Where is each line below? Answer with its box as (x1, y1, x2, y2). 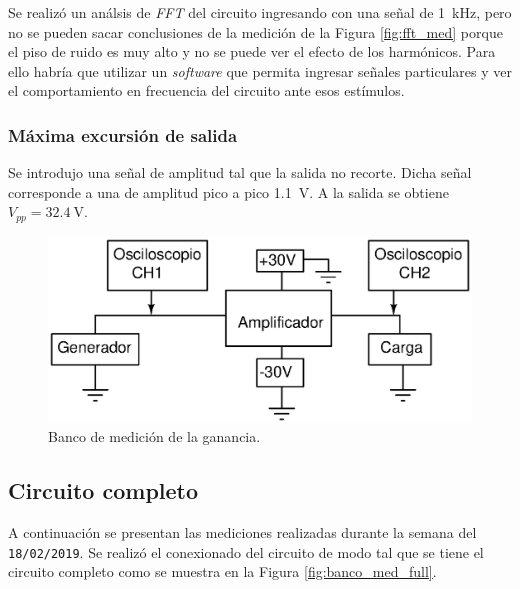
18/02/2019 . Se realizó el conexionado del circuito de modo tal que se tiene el (8, 541, 484, 562)
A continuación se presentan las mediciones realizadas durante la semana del (8, 522, 477, 543)
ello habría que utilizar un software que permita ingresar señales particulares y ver (8, 60, 512, 81)
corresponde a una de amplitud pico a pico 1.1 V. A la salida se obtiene (8, 181, 449, 202)
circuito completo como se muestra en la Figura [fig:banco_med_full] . (8, 561, 437, 582)
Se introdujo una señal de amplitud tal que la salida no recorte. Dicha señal (8, 162, 472, 183)
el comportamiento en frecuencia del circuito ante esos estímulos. (8, 80, 405, 101)
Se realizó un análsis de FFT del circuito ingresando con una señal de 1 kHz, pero (8, 2, 512, 22)
